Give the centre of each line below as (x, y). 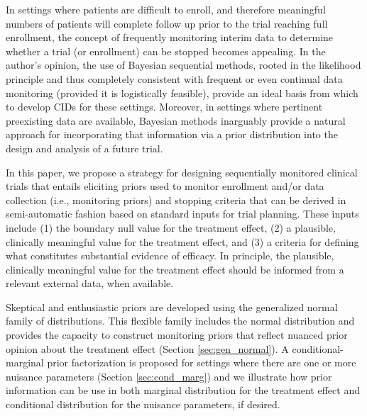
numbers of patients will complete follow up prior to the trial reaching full (167, 23)
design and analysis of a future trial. (84, 148)
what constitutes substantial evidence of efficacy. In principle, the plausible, (170, 255)
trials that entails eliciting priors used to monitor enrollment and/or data (165, 186)
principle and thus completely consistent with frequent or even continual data (174, 78)
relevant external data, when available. (90, 283)
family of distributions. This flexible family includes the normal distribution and (180, 321)
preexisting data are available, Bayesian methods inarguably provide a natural (176, 120)
